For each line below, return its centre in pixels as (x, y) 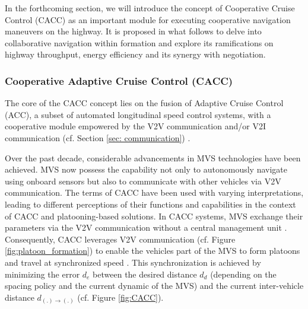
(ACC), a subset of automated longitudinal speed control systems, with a (138, 114)
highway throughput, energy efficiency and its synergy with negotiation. (135, 54)
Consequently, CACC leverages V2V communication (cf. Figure (120, 239)
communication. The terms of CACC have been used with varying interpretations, (154, 192)
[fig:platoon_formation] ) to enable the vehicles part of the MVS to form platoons (153, 251)
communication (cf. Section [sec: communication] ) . (98, 137)
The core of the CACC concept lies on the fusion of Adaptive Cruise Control (144, 103)
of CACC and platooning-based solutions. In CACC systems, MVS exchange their (154, 216)
